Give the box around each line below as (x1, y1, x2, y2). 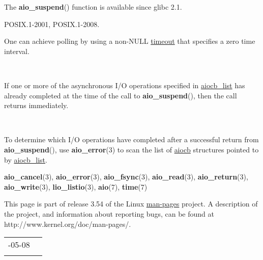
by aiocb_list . (4, 154, 47, 165)
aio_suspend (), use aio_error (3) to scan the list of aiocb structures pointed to (4, 144, 259, 154)
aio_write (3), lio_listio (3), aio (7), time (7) (4, 181, 148, 192)
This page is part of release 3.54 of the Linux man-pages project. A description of (4, 198, 258, 209)
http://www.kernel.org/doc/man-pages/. (4, 218, 131, 229)
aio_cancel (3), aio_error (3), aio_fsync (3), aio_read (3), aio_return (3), (4, 171, 248, 182)
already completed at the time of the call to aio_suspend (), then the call (4, 90, 237, 100)
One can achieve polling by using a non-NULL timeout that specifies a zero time (4, 36, 255, 46)
